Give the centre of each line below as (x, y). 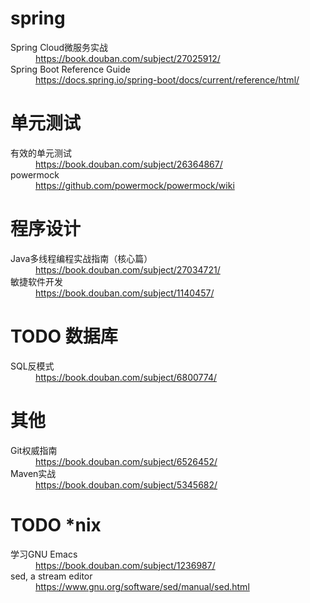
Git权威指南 (34, 450)
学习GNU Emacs (44, 554)
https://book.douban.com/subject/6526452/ (126, 461)
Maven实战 (33, 473)
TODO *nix (56, 524)
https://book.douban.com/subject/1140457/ (125, 293)
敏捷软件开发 (36, 281)
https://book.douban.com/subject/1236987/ (125, 565)
